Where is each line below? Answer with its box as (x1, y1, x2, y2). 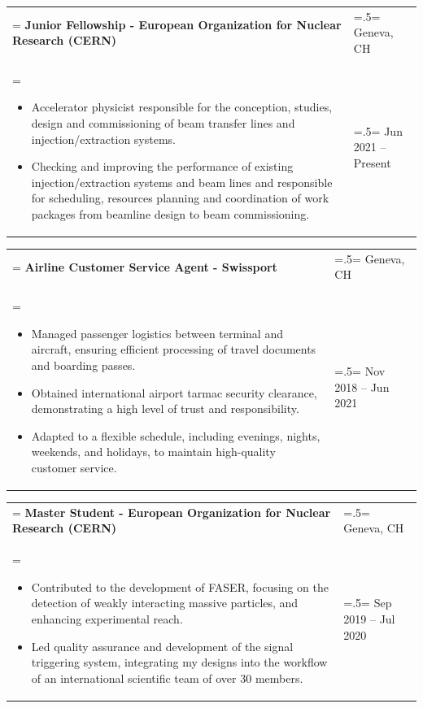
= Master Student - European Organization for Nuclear (12, 503, 331, 520)
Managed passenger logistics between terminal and (31, 324, 283, 341)
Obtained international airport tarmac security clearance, (31, 384, 317, 401)
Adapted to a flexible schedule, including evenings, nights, (31, 427, 321, 444)
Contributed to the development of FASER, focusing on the (31, 578, 329, 595)
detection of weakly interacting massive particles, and (31, 594, 299, 611)
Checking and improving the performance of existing (31, 158, 294, 175)
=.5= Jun (353, 122, 403, 139)
